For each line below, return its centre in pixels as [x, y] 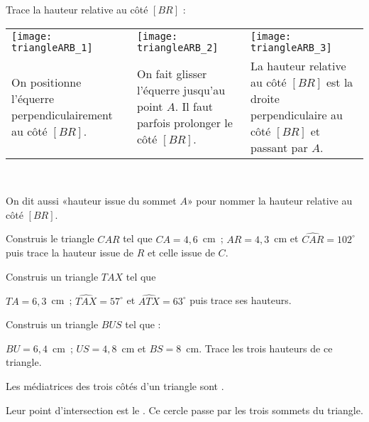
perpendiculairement [62, 114]
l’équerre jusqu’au [181, 90]
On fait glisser [172, 74]
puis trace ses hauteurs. [241, 300]
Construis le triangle [50, 238]
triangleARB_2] [177, 47]
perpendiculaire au [296, 114]
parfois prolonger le [184, 123]
